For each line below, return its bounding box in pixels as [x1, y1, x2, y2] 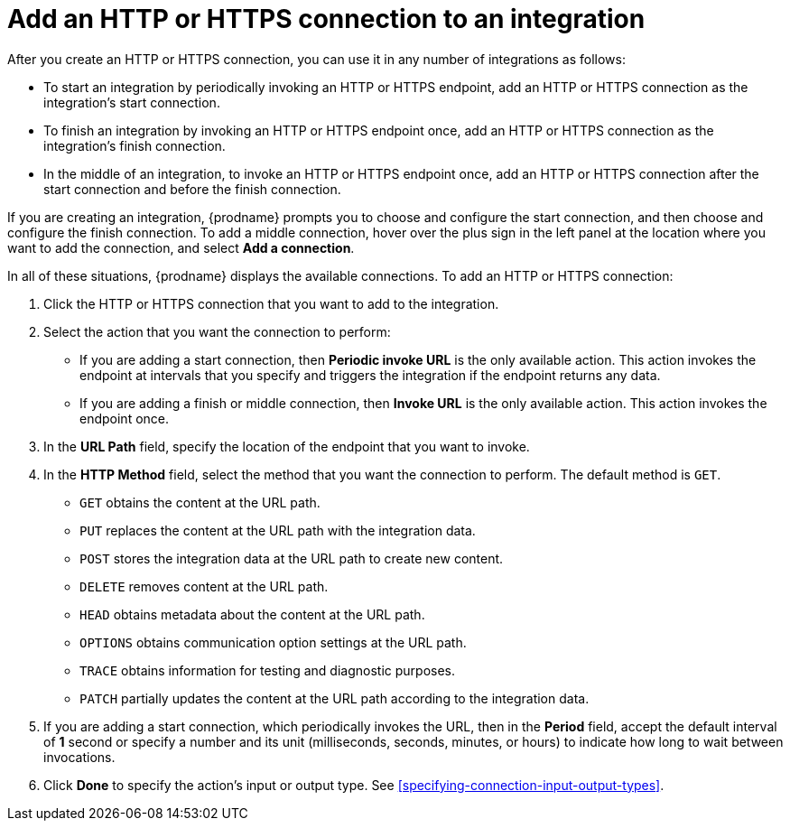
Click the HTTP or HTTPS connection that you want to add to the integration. [43, 295, 499, 312]
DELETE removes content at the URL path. [79, 578, 329, 594]
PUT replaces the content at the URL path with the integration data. [79, 522, 476, 538]
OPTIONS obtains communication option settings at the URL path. [79, 634, 467, 650]
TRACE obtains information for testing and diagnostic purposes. [79, 662, 456, 678]
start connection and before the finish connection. [43, 181, 341, 197]
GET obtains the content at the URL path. [79, 494, 321, 510]
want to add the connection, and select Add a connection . [7, 239, 355, 256]
